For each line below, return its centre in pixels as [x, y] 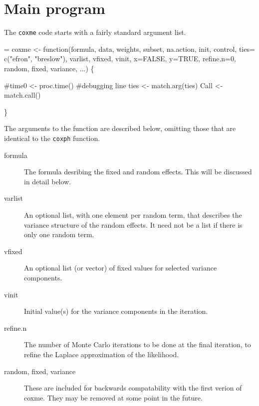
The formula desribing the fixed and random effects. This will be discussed [138, 172]
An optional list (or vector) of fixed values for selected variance [121, 268]
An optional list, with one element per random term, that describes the [133, 214]
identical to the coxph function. [52, 138]
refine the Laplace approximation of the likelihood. [102, 354]
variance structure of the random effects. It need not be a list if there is [133, 224]
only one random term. [59, 234]
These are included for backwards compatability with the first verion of [133, 388]
